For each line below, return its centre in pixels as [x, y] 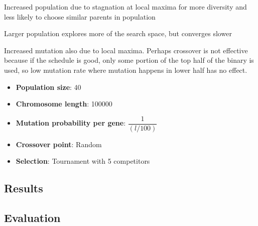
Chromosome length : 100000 [64, 104]
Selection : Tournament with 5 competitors [83, 161]
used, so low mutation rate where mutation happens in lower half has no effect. [126, 70]
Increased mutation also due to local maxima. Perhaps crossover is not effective [126, 50]
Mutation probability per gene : [71, 123]
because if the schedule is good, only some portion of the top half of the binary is [129, 60]
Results [24, 188]
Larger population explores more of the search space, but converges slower [118, 33]
